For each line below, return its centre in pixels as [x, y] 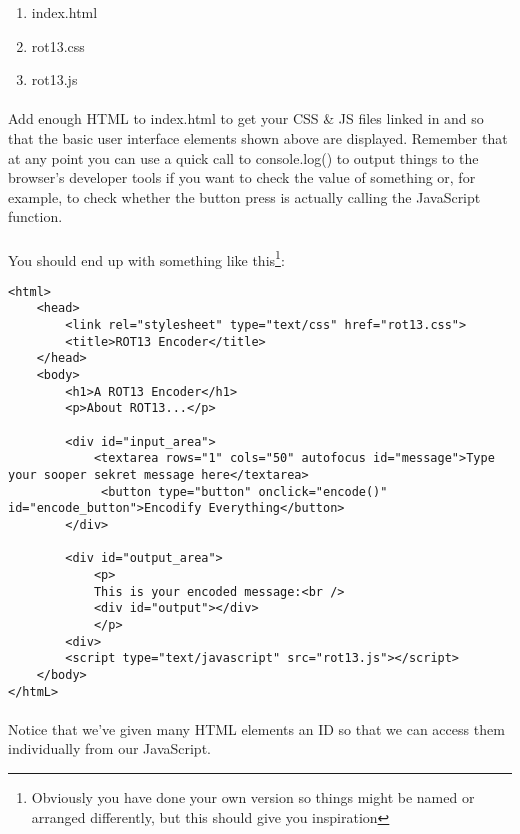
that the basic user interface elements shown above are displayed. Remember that [258, 137]
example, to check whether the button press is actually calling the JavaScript [244, 196]
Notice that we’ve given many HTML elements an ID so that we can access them [256, 728]
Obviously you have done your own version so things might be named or [253, 796]
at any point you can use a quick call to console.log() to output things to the [243, 157]
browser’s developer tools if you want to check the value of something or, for [242, 177]
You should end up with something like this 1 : [146, 258]
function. [35, 216]
